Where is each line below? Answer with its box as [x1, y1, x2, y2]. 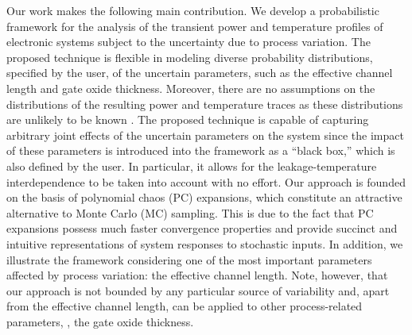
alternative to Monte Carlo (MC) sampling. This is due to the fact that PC [6, 204, 374, 221]
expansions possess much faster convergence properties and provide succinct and [6, 220, 398, 237]
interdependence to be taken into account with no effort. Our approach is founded [6, 173, 406, 190]
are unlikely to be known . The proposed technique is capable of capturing [6, 111, 369, 128]
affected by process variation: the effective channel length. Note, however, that [6, 267, 388, 283]
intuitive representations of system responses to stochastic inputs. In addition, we [6, 235, 403, 252]
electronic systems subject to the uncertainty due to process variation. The [6, 33, 371, 50]
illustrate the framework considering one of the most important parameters [6, 251, 372, 268]
